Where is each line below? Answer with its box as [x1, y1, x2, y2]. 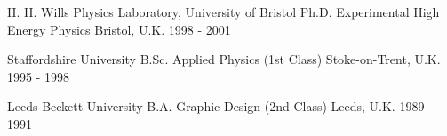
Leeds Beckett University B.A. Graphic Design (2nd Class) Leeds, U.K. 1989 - [7, 97, 433, 116]
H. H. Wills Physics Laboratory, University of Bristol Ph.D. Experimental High [7, 3, 440, 20]
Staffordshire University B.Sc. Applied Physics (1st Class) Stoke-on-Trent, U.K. [7, 50, 441, 68]
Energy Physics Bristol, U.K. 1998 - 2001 [7, 20, 231, 38]
